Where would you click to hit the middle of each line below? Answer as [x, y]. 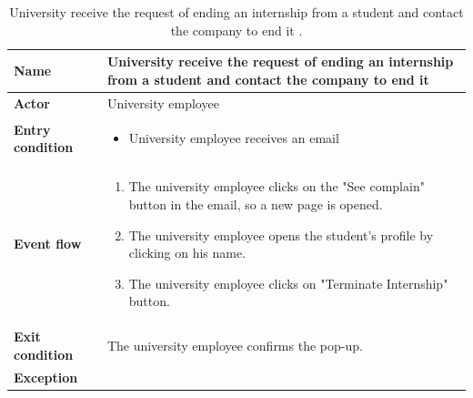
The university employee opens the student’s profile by [281, 235]
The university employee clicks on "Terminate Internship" [288, 283]
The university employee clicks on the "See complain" [277, 186]
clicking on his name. [187, 253]
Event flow [48, 244]
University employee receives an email [234, 138]
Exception [46, 377]
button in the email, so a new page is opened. [256, 204]
